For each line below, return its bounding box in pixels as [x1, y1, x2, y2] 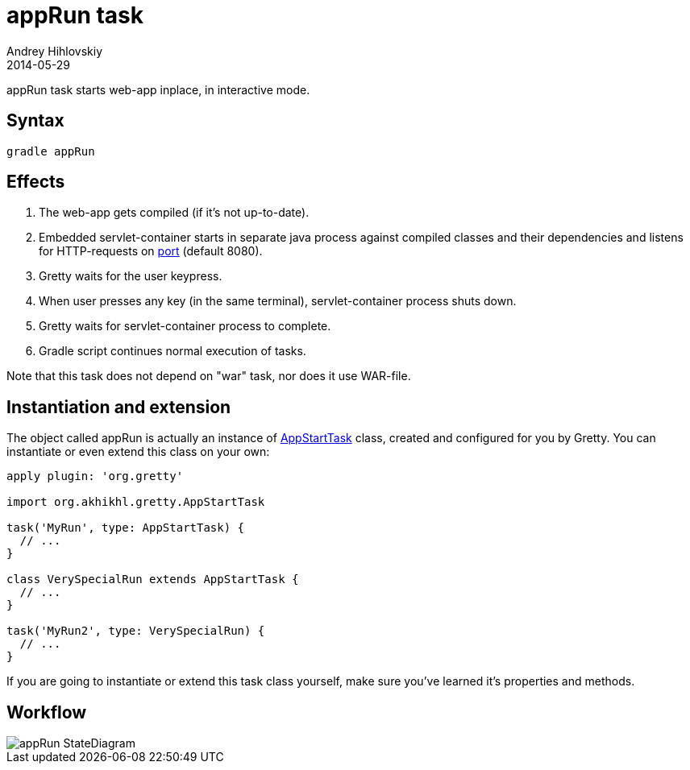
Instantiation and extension [6, 396, 231, 417]
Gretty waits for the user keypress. [39, 269, 222, 284]
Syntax [6, 110, 64, 131]
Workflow [6, 702, 87, 722]
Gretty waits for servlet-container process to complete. [39, 319, 331, 333]
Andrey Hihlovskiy [6, 43, 103, 58]
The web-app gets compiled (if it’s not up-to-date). [39, 205, 310, 220]
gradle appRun [6, 144, 95, 158]
